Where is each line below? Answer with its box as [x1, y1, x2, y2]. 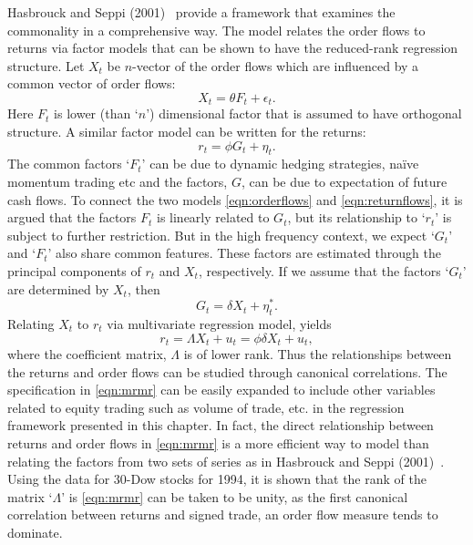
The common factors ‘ [7, 154, 130, 173]
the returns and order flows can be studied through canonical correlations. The [7, 362, 447, 381]
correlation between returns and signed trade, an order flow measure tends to [7, 505, 438, 524]
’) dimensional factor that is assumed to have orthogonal [146, 104, 462, 123]
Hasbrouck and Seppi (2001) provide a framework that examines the [7, 3, 396, 21]
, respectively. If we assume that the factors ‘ [198, 261, 449, 280]
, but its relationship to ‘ [287, 208, 426, 227]
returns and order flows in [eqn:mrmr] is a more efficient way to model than [7, 434, 429, 453]
